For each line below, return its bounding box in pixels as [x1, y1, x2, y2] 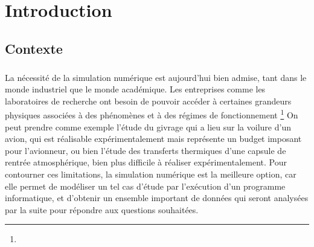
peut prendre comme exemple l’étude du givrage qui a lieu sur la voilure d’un [5, 120, 291, 133]
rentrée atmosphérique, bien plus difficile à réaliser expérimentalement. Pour [5, 156, 287, 168]
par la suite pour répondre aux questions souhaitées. [5, 203, 199, 216]
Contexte [5, 39, 63, 57]
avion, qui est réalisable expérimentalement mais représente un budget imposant [5, 132, 302, 145]
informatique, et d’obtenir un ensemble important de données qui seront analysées [5, 191, 309, 204]
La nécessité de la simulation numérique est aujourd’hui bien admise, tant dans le [5, 71, 307, 83]
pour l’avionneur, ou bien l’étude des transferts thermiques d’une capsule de [5, 144, 286, 156]
